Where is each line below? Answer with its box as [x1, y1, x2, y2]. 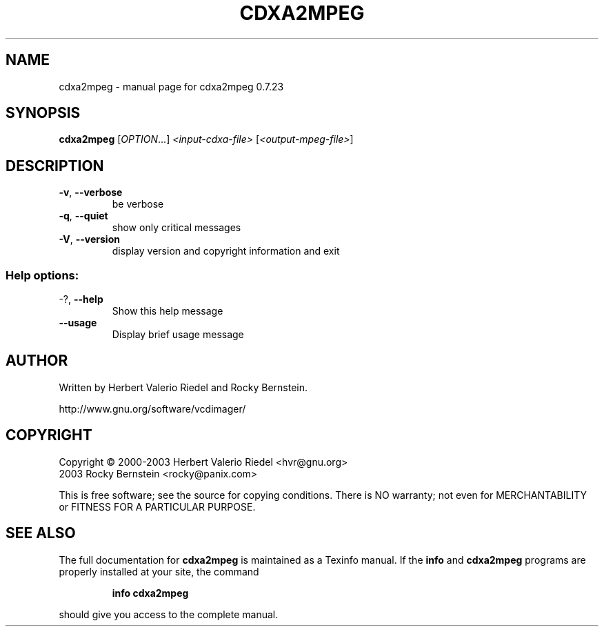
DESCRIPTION [6, 157, 104, 175]
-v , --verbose [59, 186, 123, 199]
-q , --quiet [59, 210, 108, 222]
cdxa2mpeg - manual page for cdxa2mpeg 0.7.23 [59, 80, 284, 92]
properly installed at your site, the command [59, 565, 259, 577]
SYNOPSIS [6, 104, 81, 122]
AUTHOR [6, 352, 68, 370]
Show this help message [112, 305, 223, 317]
